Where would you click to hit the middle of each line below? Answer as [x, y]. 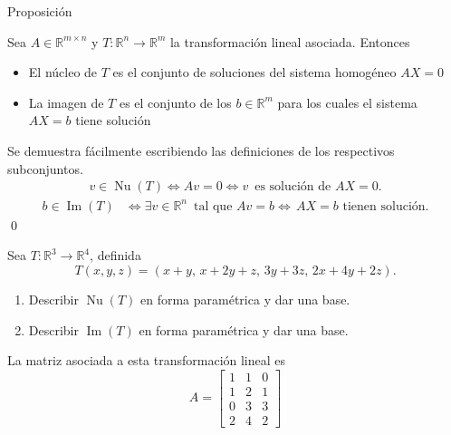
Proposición [40, 11]
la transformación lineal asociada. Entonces [290, 41]
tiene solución [113, 120]
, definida [115, 255]
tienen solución [384, 206]
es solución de [293, 187]
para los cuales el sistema [347, 102]
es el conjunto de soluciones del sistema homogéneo [254, 72]
